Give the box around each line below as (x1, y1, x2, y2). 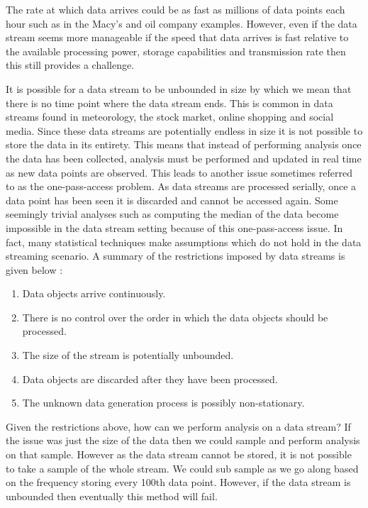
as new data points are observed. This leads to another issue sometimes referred (6, 165, 352, 180)
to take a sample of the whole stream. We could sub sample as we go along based (6, 460, 359, 475)
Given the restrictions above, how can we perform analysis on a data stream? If (6, 419, 351, 434)
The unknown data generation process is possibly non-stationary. (22, 395, 305, 410)
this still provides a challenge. (6, 57, 135, 72)
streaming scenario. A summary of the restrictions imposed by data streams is (6, 248, 345, 263)
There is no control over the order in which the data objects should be (22, 309, 328, 324)
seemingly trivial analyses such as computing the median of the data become (6, 206, 339, 221)
